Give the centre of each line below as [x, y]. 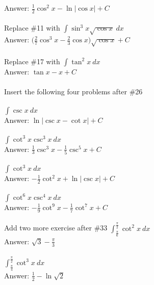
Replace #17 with [32, 61]
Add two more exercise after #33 [56, 228]
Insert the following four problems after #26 [73, 91]
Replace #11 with [32, 28]
